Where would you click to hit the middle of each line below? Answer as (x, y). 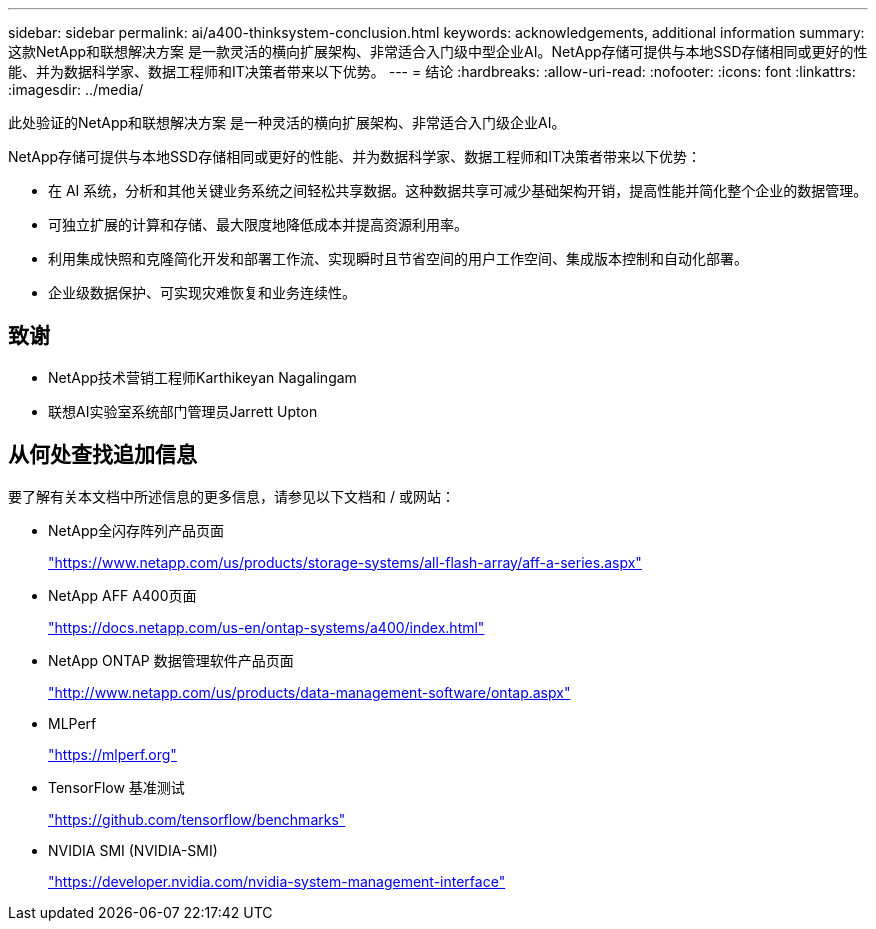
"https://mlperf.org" (112, 754)
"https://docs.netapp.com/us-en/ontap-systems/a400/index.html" (266, 627)
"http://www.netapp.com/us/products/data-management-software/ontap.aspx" (309, 692)
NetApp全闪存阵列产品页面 (136, 530)
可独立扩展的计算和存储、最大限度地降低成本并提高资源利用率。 (258, 224)
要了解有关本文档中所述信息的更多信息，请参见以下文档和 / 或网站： (231, 496)
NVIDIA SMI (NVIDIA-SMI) (133, 850)
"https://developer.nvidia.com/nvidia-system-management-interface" (277, 881)
